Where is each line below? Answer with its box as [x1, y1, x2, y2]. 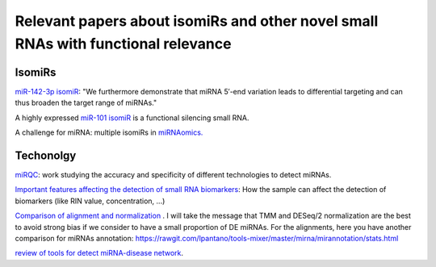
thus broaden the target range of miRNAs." [15, 98, 157, 108]
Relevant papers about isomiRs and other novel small [15, 12, 379, 30]
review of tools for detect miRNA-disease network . [15, 248, 184, 258]
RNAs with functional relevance [15, 35, 232, 52]
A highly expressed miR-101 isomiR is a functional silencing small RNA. [15, 113, 249, 123]
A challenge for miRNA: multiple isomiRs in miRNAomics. [15, 127, 203, 137]
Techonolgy [15, 148, 77, 162]
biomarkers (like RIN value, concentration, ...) [15, 196, 166, 206]
